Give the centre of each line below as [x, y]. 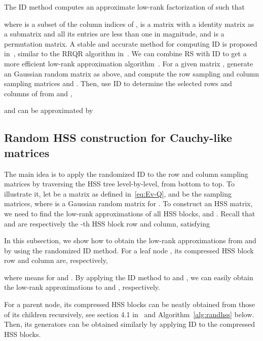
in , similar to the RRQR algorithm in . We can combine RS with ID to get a [125, 53]
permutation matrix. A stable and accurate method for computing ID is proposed [131, 43]
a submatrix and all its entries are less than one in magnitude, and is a [114, 34]
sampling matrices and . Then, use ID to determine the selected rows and [118, 83]
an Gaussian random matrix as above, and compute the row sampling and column [131, 73]
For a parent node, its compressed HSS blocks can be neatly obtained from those [130, 304]
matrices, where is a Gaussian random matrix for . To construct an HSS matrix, [128, 203]
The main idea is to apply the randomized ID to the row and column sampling [126, 174]
